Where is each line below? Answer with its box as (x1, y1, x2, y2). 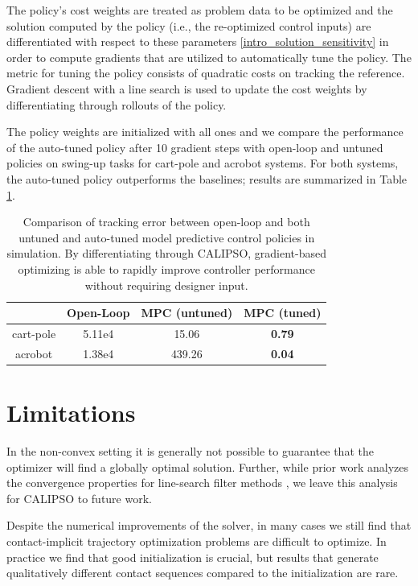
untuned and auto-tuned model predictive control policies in (18, 229, 315, 246)
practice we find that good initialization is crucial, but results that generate (6, 548, 379, 565)
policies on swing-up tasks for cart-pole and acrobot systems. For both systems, (6, 155, 399, 171)
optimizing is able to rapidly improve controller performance (18, 260, 315, 277)
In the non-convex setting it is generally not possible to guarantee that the (6, 443, 374, 459)
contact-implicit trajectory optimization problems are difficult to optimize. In (6, 532, 387, 549)
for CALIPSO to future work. (6, 489, 152, 506)
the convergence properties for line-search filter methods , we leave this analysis (6, 474, 398, 491)
